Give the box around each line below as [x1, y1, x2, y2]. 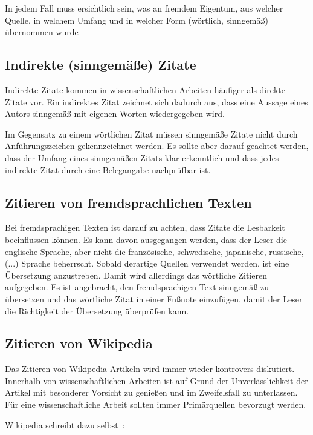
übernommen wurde [5, 25, 79, 38]
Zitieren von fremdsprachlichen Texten [5, 193, 252, 211]
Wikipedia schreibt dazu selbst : [5, 418, 125, 431]
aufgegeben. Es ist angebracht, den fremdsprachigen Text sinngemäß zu [5, 281, 269, 293]
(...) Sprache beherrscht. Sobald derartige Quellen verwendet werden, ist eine [5, 257, 289, 270]
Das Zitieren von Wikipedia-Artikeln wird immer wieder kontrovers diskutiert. [5, 362, 295, 375]
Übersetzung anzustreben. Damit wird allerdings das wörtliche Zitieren [5, 268, 267, 281]
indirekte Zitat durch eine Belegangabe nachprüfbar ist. [5, 163, 211, 176]
